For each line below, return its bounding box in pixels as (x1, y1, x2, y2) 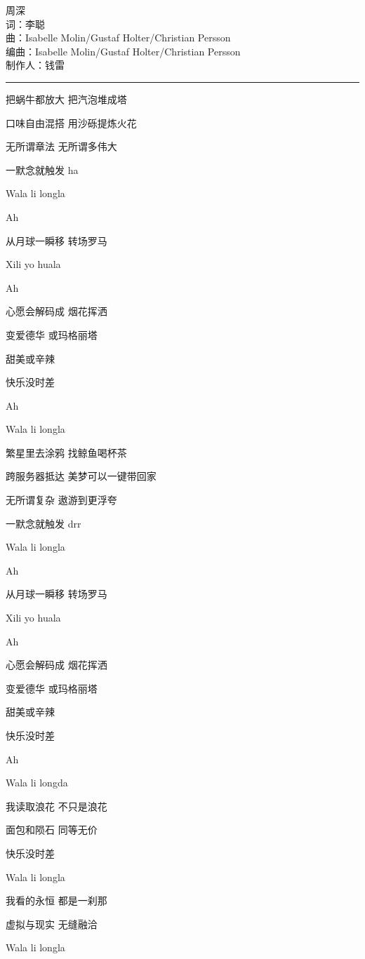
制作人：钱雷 (6, 58, 65, 72)
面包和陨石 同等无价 (6, 822, 98, 837)
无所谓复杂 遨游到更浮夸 (6, 492, 117, 507)
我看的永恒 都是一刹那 (6, 893, 107, 908)
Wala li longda (6, 775, 68, 790)
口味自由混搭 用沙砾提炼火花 (6, 115, 137, 130)
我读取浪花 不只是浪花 (6, 798, 107, 813)
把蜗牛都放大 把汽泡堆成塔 (6, 91, 127, 106)
